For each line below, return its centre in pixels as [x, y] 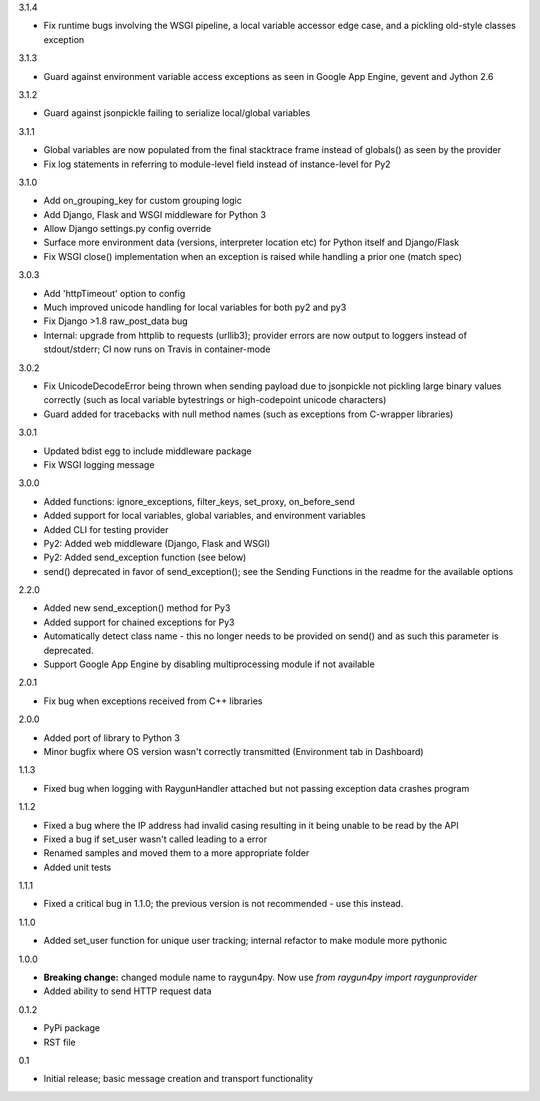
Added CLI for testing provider [106, 529]
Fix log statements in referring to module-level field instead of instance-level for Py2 [217, 164]
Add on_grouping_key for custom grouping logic [142, 201]
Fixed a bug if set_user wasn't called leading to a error [155, 839]
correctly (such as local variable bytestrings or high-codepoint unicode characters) [215, 400]
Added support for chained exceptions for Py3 [139, 622]
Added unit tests [77, 867]
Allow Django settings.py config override [127, 229]
